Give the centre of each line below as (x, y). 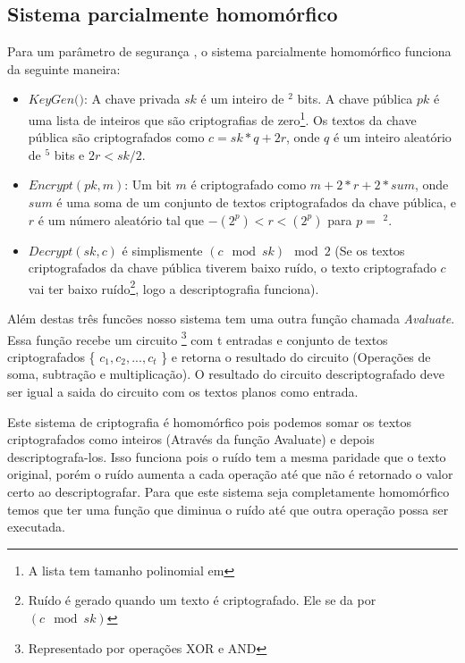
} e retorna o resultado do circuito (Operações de (296, 356)
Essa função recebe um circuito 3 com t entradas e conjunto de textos (198, 338)
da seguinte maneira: (64, 68)
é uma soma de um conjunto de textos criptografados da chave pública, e (257, 202)
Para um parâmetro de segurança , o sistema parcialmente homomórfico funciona (229, 51)
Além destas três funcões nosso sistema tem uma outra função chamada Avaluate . (231, 319)
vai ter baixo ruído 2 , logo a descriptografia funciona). (173, 287)
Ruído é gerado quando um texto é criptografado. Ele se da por (202, 600)
